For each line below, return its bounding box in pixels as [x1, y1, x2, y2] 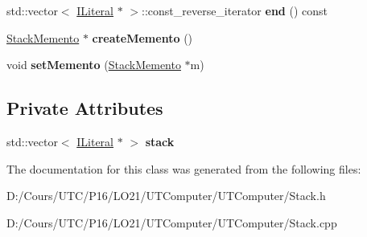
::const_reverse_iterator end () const [141, 2, 328, 18]
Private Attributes [6, 96, 163, 121]
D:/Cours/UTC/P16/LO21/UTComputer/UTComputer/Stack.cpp [6, 214, 337, 231]
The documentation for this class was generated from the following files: [6, 160, 361, 177]
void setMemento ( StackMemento [6, 56, 181, 73]
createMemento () [92, 29, 193, 46]
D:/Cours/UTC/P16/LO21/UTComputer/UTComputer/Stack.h [6, 187, 326, 204]
